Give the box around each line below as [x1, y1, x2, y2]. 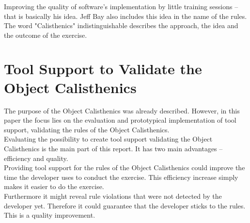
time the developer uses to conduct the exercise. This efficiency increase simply [4, 172, 238, 182]
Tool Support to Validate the [4, 58, 202, 78]
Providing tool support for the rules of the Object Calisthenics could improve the [4, 162, 245, 173]
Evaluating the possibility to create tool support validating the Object [4, 134, 213, 144]
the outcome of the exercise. [4, 30, 87, 40]
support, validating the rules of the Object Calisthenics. [4, 124, 170, 134]
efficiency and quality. [4, 153, 68, 163]
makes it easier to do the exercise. [4, 181, 104, 191]
